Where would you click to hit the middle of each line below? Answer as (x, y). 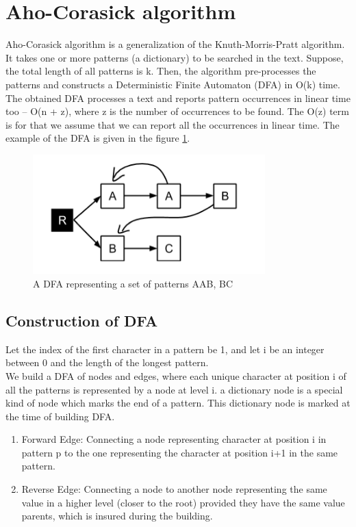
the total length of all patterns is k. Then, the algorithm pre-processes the (161, 71)
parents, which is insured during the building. (117, 516)
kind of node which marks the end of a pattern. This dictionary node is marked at (178, 403)
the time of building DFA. (60, 416)
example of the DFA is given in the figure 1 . (98, 138)
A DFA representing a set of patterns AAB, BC (133, 283)
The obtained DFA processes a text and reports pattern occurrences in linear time (178, 98)
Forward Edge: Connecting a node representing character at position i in (174, 439)
